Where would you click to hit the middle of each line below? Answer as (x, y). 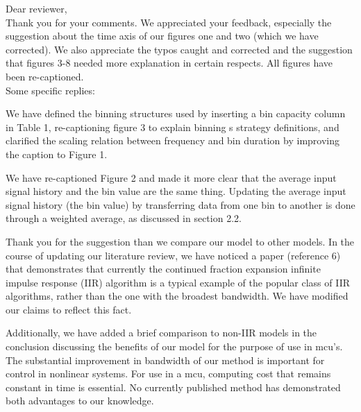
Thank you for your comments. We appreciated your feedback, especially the (169, 22)
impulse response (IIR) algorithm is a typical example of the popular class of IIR (178, 282)
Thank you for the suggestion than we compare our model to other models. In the (180, 241)
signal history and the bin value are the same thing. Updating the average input (176, 191)
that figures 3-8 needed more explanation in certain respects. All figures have (169, 63)
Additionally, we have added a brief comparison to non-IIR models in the (161, 333)
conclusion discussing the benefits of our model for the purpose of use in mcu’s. (174, 346)
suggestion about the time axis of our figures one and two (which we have (162, 36)
